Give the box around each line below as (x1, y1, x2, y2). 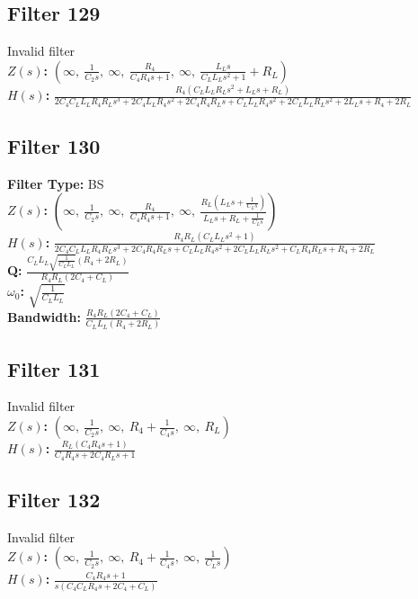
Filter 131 (7, 354, 101, 382)
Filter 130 (7, 132, 101, 160)
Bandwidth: (7, 307, 81, 326)
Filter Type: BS (7, 174, 104, 192)
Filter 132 (7, 485, 101, 513)
